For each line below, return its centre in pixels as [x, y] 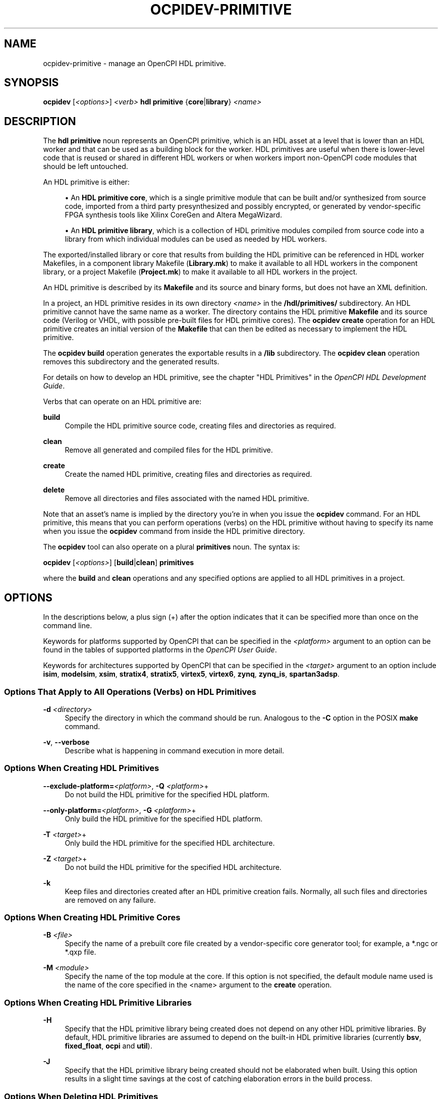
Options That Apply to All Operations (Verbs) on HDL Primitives [130, 692]
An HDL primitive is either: [86, 182]
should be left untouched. [86, 167]
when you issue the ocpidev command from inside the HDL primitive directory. [174, 531]
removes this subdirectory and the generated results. [131, 362]
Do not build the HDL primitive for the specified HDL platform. [167, 794]
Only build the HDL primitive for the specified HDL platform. [164, 818]
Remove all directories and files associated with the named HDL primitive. [187, 499]
